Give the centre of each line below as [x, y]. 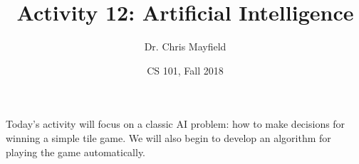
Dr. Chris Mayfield [185, 47]
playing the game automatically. [76, 152]
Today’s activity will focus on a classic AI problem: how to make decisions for [176, 124]
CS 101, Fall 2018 [185, 70]
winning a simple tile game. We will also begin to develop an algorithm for [168, 137]
